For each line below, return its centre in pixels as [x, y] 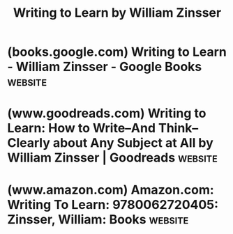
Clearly [29, 143]
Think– [178, 128]
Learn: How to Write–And [81, 128]
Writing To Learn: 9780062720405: [113, 204]
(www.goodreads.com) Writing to [107, 114]
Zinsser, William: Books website [98, 219]
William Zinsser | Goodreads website [112, 158]
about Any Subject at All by [133, 143]
